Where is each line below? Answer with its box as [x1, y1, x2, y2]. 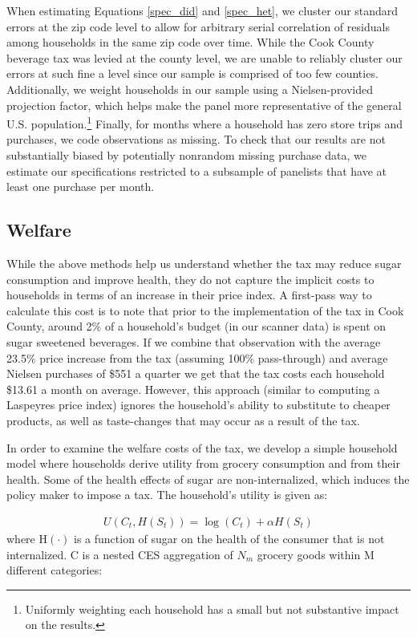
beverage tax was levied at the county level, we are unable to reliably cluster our [6, 49, 403, 66]
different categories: [6, 562, 103, 578]
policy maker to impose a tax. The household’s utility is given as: [6, 486, 328, 503]
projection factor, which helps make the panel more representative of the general [6, 96, 402, 113]
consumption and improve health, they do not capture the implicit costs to [6, 270, 374, 287]
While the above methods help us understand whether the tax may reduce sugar [6, 254, 402, 271]
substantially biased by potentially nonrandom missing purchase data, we [6, 147, 366, 163]
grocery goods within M [257, 546, 374, 562]
